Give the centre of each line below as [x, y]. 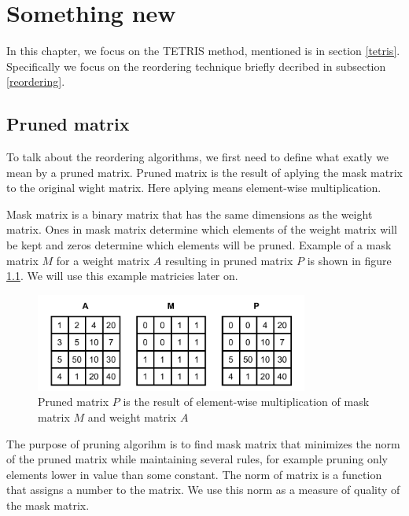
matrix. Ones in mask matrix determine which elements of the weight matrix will [202, 229]
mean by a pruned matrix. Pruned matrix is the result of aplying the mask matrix [204, 172]
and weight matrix [132, 417]
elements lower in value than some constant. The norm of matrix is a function [194, 474]
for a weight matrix [103, 260]
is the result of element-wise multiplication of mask [246, 402]
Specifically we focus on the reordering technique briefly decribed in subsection [196, 66]
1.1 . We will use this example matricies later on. [122, 276]
